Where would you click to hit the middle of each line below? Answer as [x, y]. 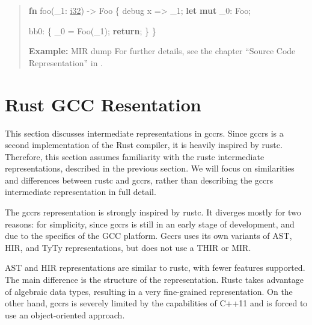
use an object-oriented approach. [65, 314]
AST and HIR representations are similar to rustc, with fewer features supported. [155, 268]
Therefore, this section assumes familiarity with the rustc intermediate [135, 156]
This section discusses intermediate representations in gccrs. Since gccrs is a [144, 133]
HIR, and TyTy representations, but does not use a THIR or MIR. [128, 247]
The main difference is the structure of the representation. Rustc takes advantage [154, 280]
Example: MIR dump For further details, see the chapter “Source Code [162, 51]
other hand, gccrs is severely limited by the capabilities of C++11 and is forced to [156, 303]
